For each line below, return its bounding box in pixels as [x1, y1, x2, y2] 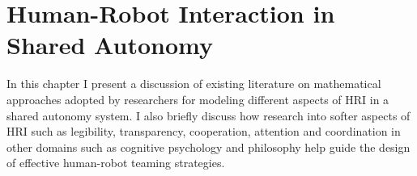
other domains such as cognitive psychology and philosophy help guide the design [6, 138, 411, 155]
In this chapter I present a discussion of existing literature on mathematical [6, 75, 381, 92]
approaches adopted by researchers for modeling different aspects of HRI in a [6, 90, 389, 107]
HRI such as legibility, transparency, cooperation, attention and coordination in [6, 123, 401, 140]
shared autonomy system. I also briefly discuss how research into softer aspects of [6, 107, 411, 124]
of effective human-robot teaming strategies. [6, 154, 225, 171]
